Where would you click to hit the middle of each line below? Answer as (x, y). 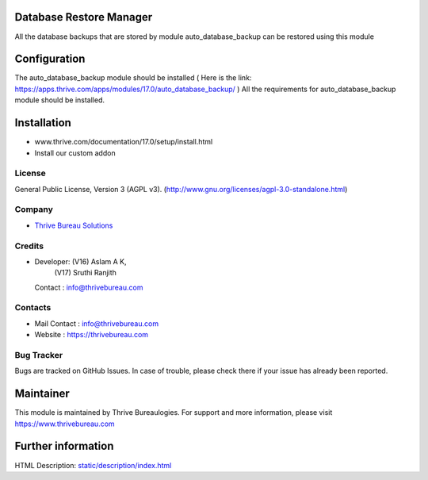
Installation (43, 123)
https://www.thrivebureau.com (65, 424)
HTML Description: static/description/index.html (93, 465)
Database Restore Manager (84, 17)
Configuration (50, 59)
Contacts (33, 308)
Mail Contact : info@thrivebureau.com (96, 323)
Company (34, 209)
